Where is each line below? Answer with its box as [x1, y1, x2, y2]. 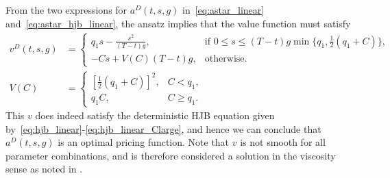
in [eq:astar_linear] [182, 3, 265, 16]
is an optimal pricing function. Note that [58, 135, 230, 149]
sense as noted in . [5, 162, 83, 176]
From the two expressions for [5, 3, 127, 16]
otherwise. [204, 53, 247, 64]
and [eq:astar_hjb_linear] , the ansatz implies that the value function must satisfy [5, 16, 351, 30]
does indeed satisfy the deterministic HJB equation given [35, 108, 275, 123]
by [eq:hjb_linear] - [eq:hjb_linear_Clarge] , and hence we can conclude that [5, 121, 321, 136]
